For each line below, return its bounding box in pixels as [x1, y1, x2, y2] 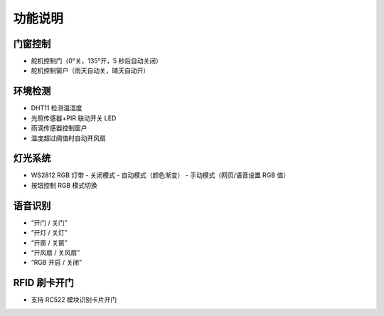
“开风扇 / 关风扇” [31, 248, 80, 256]
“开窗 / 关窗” [31, 238, 68, 247]
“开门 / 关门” [31, 218, 68, 227]
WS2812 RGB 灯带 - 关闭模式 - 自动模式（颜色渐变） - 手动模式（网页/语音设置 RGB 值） [31, 171, 290, 179]
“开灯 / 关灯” [31, 228, 68, 237]
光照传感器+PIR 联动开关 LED [31, 114, 117, 122]
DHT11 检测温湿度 [31, 104, 82, 112]
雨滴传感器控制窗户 [31, 124, 87, 132]
